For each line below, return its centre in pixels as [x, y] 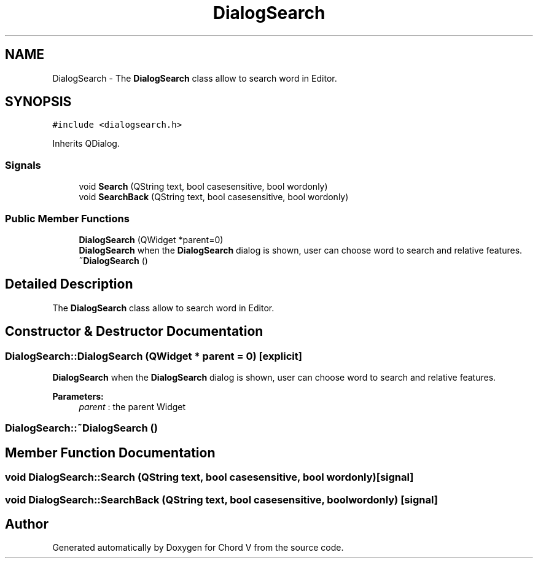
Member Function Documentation [110, 452]
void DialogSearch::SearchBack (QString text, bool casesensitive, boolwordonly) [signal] [221, 499]
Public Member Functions [67, 218]
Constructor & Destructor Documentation [134, 332]
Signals [23, 165]
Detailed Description [69, 284]
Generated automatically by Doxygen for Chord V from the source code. [198, 548]
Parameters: [78, 396]
